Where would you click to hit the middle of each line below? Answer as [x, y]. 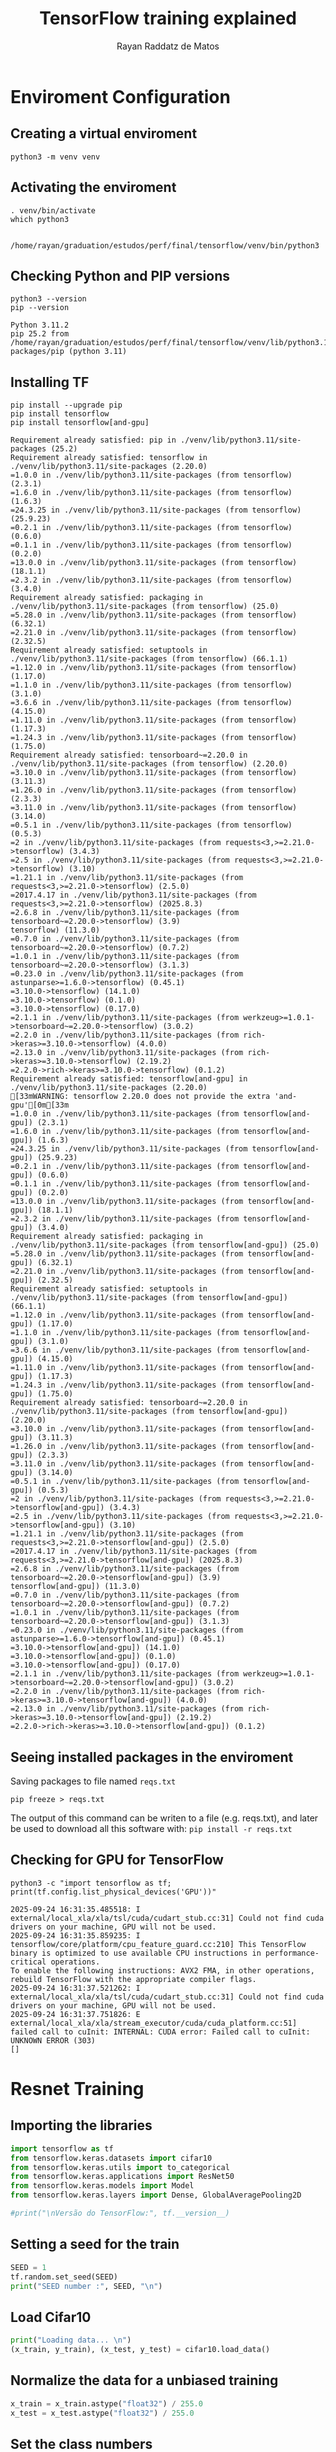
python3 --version [48, 299]
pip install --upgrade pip [66, 405]
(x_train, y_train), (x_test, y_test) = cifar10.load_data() [140, 2350]
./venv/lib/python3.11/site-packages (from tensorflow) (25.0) [145, 607]
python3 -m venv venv [55, 157]
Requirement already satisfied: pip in [93, 440]
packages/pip [37, 352]
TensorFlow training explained [168, 18]
